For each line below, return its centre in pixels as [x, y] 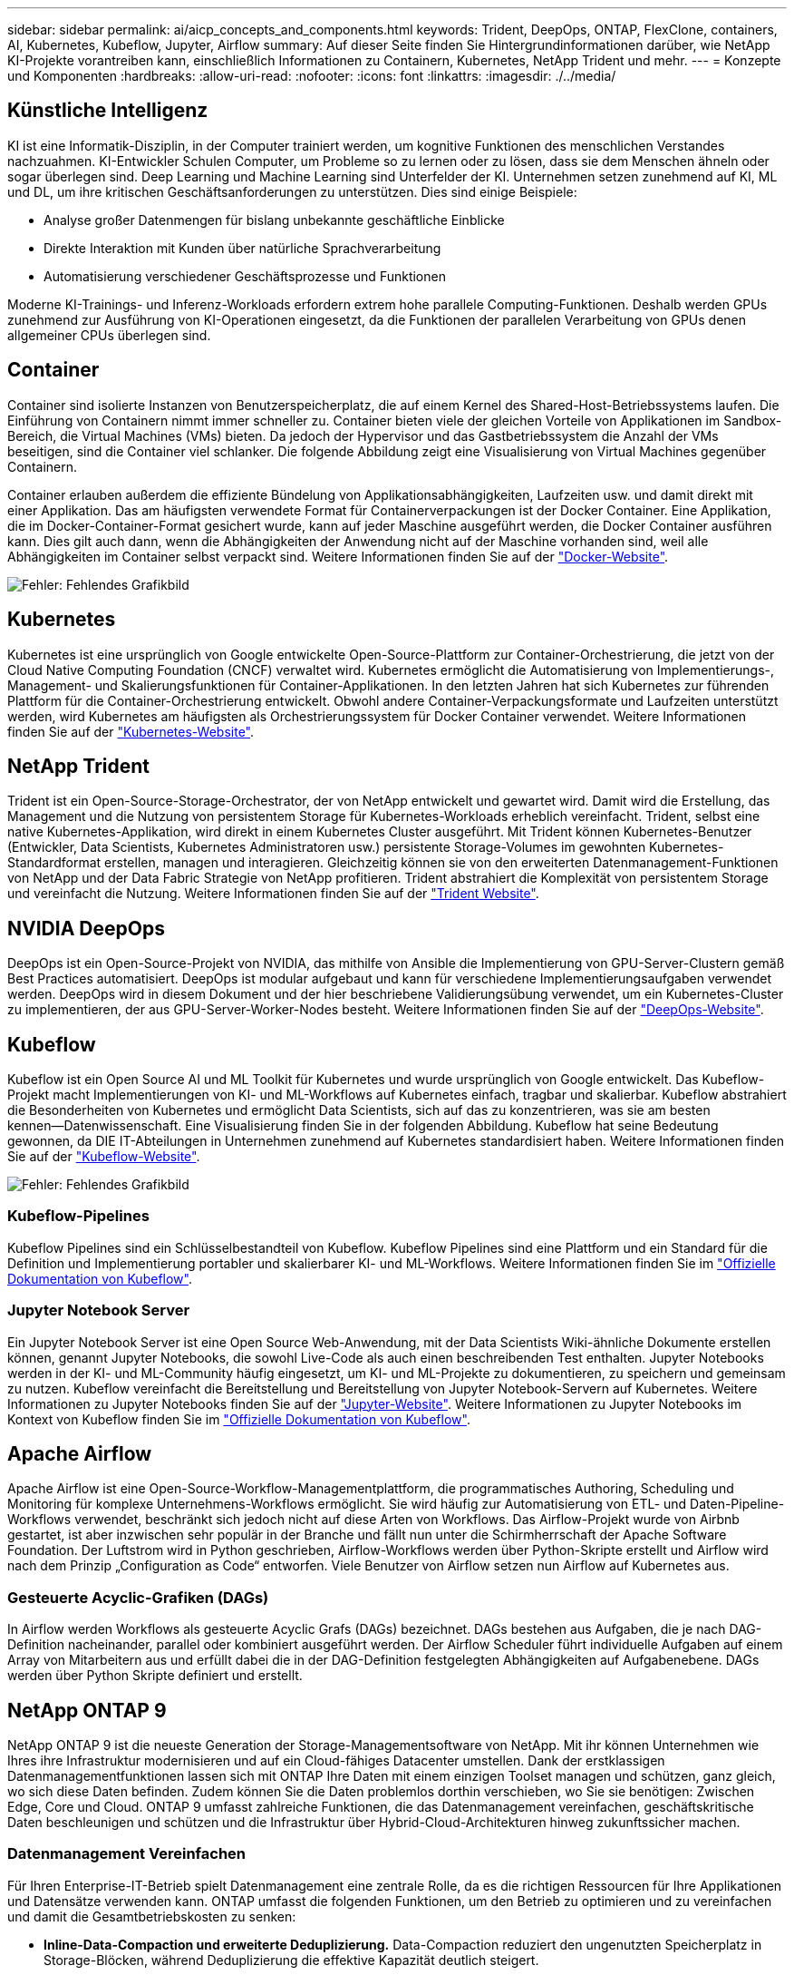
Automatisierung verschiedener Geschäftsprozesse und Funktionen [245, 276]
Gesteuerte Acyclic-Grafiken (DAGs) [138, 1597]
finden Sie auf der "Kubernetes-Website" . [131, 731]
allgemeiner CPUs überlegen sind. [109, 335]
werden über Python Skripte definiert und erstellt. [155, 1676]
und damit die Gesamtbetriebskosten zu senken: [152, 1916]
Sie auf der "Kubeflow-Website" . [104, 1157]
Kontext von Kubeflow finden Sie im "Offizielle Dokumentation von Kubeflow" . [239, 1419]
